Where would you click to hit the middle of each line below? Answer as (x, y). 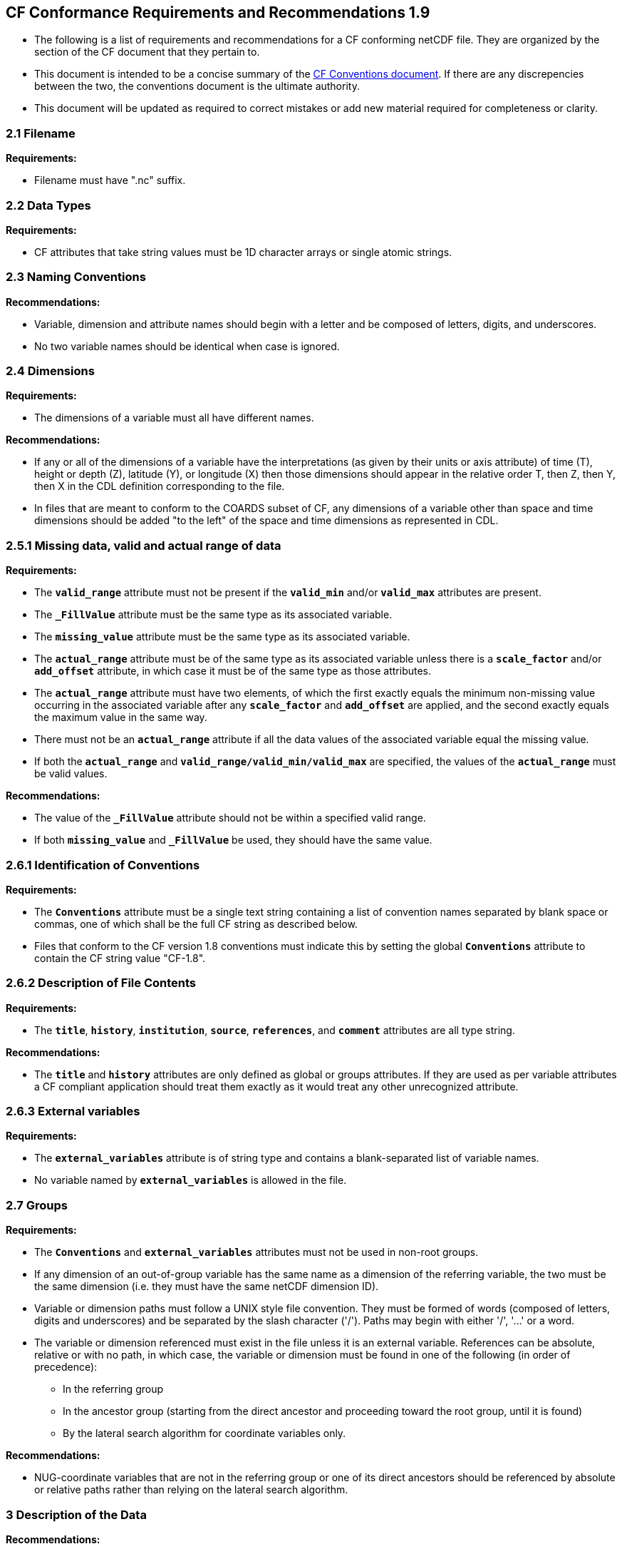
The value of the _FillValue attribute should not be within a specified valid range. (230, 818)
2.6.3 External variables (73, 1111)
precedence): (66, 1367)
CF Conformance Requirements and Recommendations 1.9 (218, 12)
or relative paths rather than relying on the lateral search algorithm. (191, 1490)
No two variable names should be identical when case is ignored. (187, 346)
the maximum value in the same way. (121, 717)
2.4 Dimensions (50, 371)
